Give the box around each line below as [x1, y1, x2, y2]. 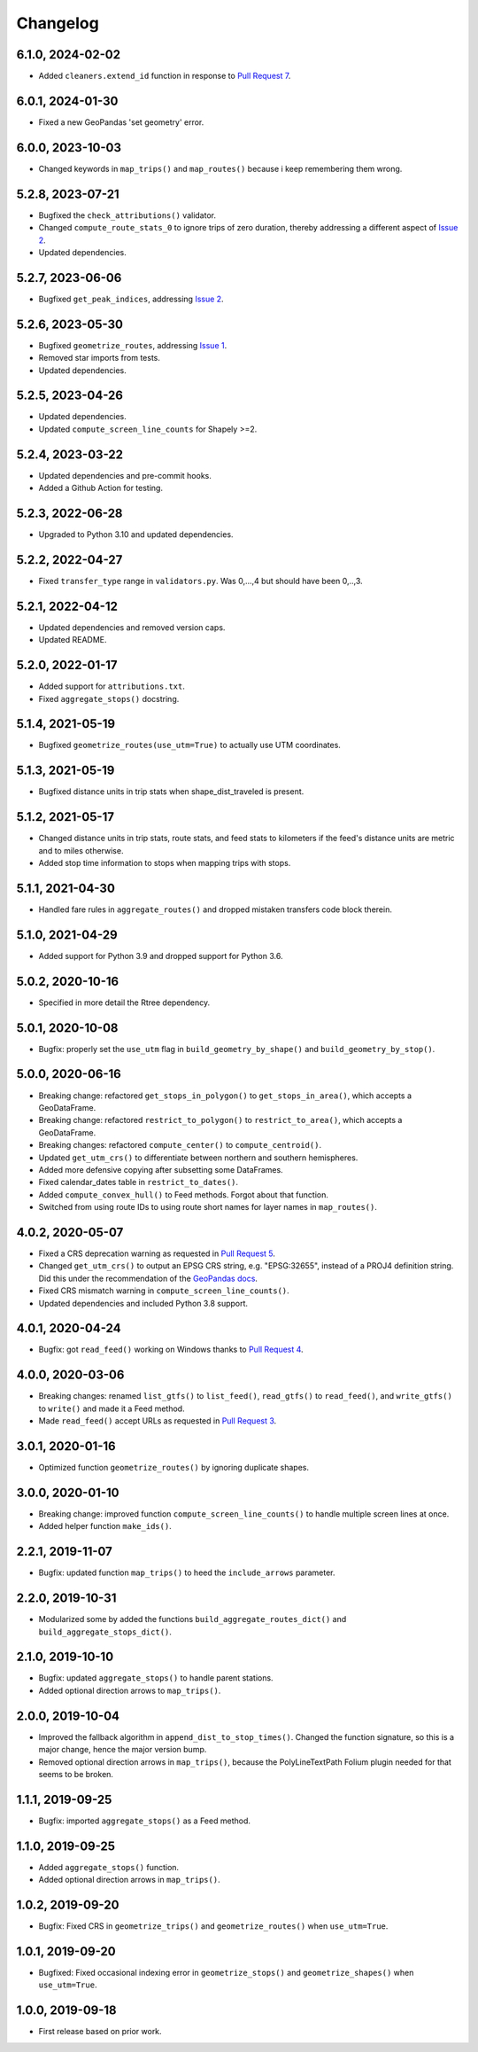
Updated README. [38, 635, 107, 645]
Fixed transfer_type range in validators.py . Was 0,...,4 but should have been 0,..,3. [38, 575, 363, 586]
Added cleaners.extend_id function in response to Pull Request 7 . [38, 71, 291, 82]
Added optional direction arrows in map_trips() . [38, 1875, 220, 1885]
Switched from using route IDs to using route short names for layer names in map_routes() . [38, 1202, 378, 1213]
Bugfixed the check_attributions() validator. [38, 209, 217, 221]
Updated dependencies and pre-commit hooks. [38, 470, 212, 480]
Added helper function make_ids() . [38, 1521, 172, 1532]
